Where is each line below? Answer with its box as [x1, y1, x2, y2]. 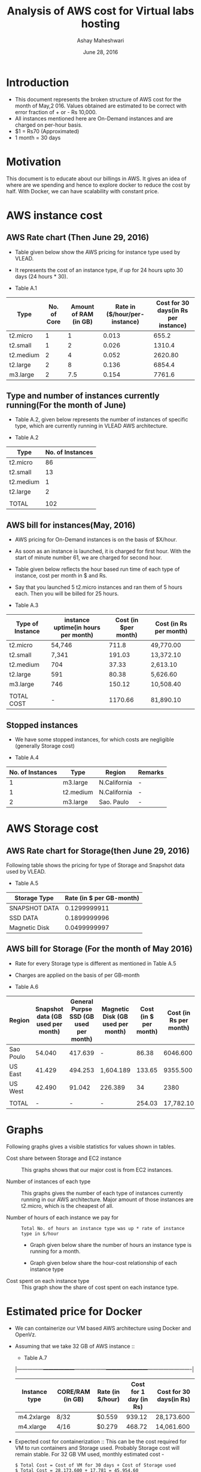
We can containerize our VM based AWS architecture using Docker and [14, 1324, 191, 1332]
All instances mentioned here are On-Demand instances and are [14, 115, 173, 122]
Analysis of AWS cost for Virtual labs [7, 4, 194, 18]
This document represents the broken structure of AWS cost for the [14, 95, 181, 103]
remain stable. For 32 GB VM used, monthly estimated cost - [14, 1450, 165, 1458]
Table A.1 [14, 284, 37, 292]
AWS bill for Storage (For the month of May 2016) [6, 944, 193, 954]
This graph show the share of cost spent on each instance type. [21, 1283, 179, 1291]
